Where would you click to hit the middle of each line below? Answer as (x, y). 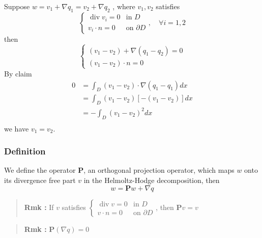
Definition (25, 151)
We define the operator (40, 170)
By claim (18, 73)
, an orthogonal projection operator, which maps (159, 170)
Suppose (17, 6)
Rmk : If (39, 207)
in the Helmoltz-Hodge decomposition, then (152, 180)
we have (17, 128)
